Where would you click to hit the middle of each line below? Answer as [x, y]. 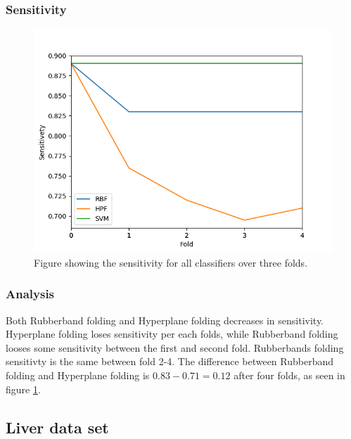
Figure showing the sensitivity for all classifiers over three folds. [171, 262]
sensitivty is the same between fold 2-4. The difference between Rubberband [170, 361]
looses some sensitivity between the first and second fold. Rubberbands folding [175, 347]
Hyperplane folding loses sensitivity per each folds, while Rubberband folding [172, 334]
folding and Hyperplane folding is [78, 375]
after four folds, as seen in [289, 375]
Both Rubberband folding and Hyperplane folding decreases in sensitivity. [165, 320]
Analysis [30, 294]
